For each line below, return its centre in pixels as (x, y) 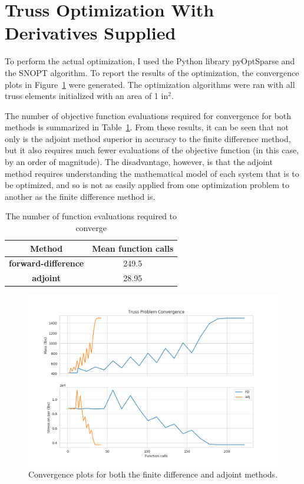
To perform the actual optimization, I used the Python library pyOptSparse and (150, 61)
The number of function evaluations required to (91, 216)
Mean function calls (133, 248)
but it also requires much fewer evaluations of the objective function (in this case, (152, 150)
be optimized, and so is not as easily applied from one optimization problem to (147, 185)
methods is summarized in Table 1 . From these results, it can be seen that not (147, 127)
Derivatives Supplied (90, 33)
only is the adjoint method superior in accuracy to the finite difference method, (148, 138)
